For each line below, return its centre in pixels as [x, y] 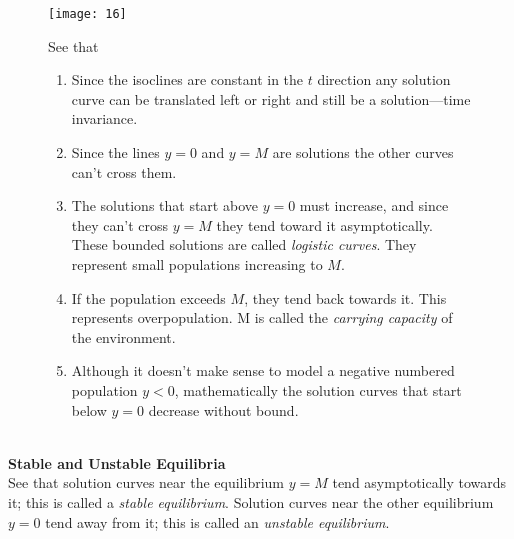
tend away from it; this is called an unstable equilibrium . [217, 521]
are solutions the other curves [363, 152]
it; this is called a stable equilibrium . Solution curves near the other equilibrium [251, 501]
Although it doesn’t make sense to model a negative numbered [263, 370]
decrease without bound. [223, 409]
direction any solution [384, 79]
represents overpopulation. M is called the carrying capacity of [262, 317]
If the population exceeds [148, 297]
